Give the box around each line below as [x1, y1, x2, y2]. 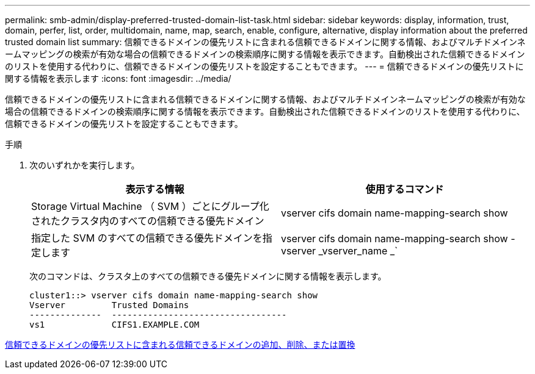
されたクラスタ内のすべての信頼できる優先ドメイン [31, 215, 264, 227]
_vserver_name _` [318, 245, 398, 257]
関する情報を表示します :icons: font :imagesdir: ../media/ [5, 73, 231, 84]
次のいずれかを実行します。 [29, 160, 140, 170]
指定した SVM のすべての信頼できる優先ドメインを [31, 232, 263, 244]
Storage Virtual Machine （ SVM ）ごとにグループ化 [31, 200, 269, 212]
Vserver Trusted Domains [29, 300, 189, 310]
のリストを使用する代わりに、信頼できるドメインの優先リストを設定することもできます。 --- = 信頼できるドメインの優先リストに [5, 61, 524, 71]
